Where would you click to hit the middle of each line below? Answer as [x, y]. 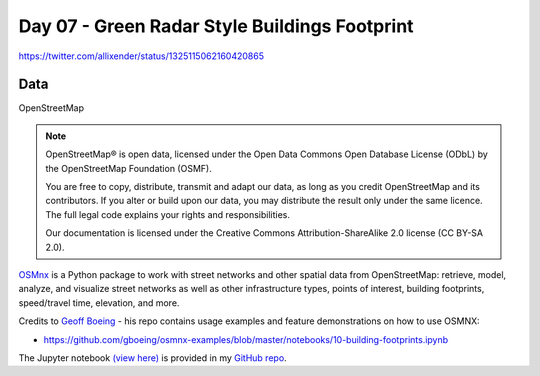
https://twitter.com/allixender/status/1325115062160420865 [141, 56]
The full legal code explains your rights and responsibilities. [167, 214]
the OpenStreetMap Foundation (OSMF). [128, 168]
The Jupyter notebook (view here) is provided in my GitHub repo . [152, 357]
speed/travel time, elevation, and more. [99, 302]
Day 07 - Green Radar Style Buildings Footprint [216, 26]
